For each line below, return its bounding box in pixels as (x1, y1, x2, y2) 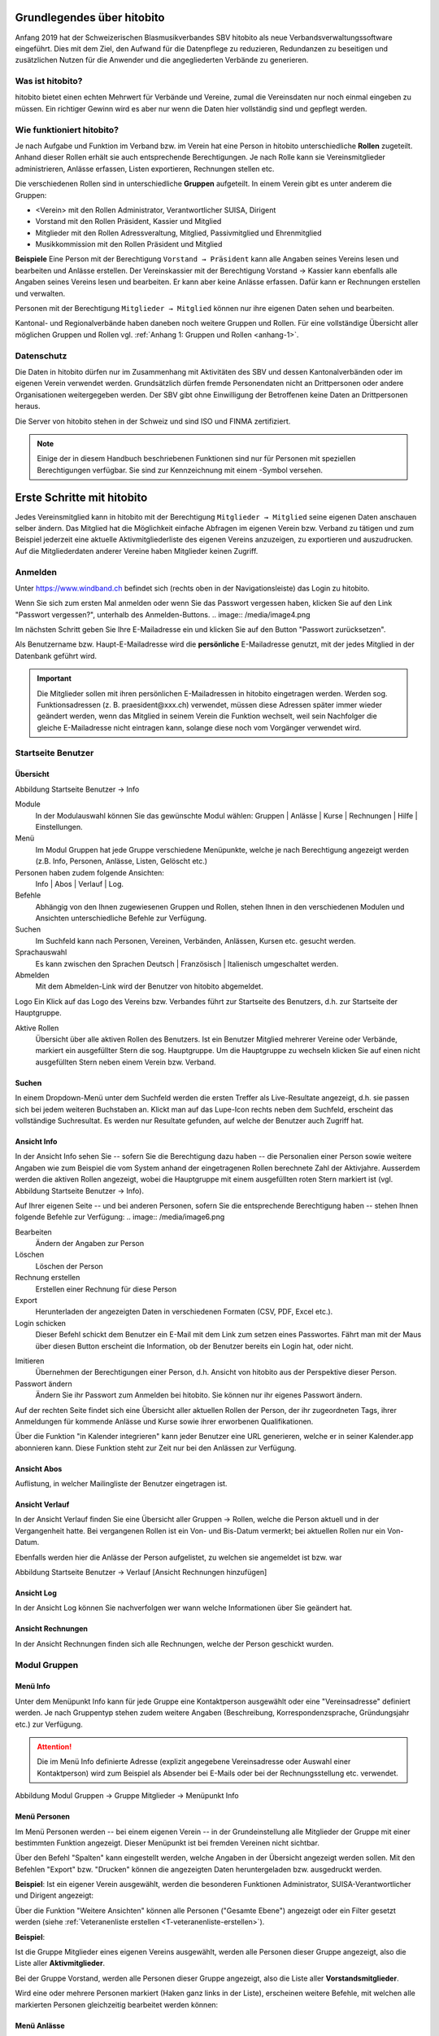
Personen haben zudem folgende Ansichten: (15, 867, 164, 877)
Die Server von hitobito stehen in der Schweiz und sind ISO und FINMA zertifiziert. (15, 416, 291, 426)
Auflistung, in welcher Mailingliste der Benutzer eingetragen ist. (15, 1479, 228, 1489)
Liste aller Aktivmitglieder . (15, 1959, 106, 1968)
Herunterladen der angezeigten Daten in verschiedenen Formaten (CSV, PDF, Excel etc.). (35, 1307, 333, 1317)
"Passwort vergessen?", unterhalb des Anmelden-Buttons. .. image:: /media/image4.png (15, 609, 311, 619)
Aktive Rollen (15, 1023, 59, 1033)
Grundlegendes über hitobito (15, 11, 165, 24)
